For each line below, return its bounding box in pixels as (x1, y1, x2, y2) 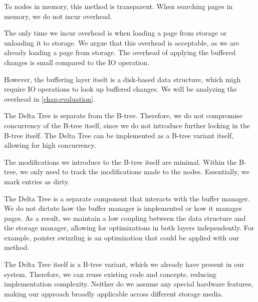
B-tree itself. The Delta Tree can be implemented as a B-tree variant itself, (4, 130, 234, 140)
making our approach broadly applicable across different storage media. (4, 288, 223, 298)
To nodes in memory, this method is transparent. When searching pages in (4, 1, 233, 11)
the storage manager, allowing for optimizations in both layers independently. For (4, 222, 254, 233)
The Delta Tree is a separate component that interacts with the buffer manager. (4, 193, 250, 203)
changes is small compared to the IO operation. (4, 57, 150, 67)
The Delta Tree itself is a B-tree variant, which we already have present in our (4, 259, 244, 269)
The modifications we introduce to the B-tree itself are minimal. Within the (4, 156, 237, 167)
